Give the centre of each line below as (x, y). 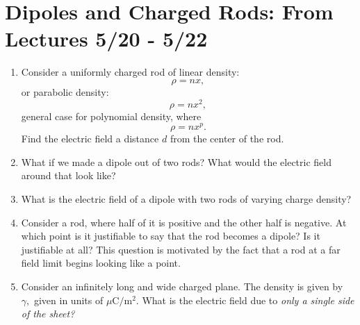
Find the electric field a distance (90, 139)
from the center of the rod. (227, 139)
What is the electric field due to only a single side (248, 300)
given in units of (68, 300)
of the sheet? (48, 314)
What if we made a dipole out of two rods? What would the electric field (176, 161)
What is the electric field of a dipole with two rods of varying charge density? (186, 199)
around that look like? (68, 175)
